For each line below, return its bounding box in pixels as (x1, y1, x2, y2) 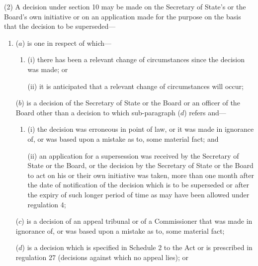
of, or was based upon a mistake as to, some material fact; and (27, 133, 219, 144)
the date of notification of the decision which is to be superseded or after (27, 179, 249, 190)
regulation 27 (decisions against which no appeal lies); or (15, 252, 189, 262)
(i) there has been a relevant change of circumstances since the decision (27, 54, 245, 65)
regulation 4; (27, 199, 66, 209)
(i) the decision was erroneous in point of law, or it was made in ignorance (27, 124, 254, 134)
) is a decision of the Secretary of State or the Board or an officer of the (21, 97, 240, 108)
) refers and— (184, 107, 226, 117)
